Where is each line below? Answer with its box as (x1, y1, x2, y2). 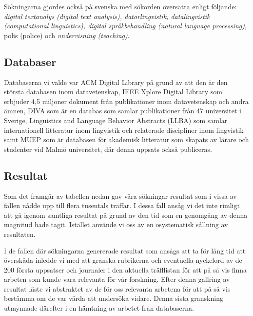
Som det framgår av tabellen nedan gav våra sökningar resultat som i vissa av (4, 190, 237, 201)
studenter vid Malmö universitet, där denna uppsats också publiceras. (4, 144, 212, 154)
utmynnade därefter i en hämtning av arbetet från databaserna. (4, 303, 194, 313)
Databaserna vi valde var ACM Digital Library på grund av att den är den (4, 77, 228, 87)
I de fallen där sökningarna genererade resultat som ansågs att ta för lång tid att (4, 245, 246, 255)
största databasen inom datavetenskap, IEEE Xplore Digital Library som (4, 86, 222, 97)
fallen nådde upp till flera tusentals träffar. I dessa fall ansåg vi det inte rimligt (4, 200, 240, 211)
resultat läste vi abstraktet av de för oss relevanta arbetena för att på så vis (4, 283, 231, 294)
